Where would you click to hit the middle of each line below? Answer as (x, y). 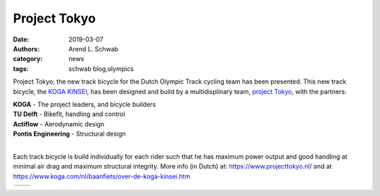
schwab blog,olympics (101, 68)
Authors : (26, 48)
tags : (21, 68)
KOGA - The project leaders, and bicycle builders (84, 104)
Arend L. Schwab (94, 48)
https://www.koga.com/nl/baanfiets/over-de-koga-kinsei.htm (102, 176)
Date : (21, 39)
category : (28, 59)
